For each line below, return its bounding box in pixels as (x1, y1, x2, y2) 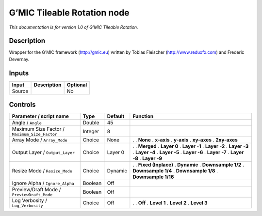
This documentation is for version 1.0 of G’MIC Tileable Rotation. (9, 24, 138, 30)
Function (132, 113, 154, 120)
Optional (66, 81, 87, 88)
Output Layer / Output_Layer (12, 149, 75, 156)
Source (12, 88, 29, 94)
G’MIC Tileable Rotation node (9, 7, 130, 18)
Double (82, 119, 99, 126)
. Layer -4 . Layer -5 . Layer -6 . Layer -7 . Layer (132, 149, 244, 156)
